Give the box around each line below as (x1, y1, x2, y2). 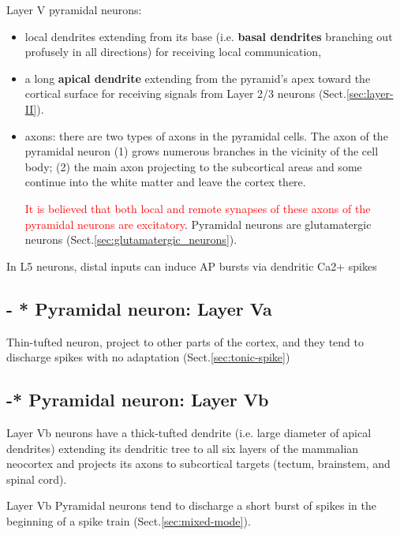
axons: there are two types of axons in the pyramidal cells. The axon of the (24, 127, 388, 144)
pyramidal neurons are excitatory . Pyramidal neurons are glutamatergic (24, 215, 372, 232)
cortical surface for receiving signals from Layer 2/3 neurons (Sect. (24, 85, 346, 102)
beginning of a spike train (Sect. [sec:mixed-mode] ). (6, 512, 251, 529)
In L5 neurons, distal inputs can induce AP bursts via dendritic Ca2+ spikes (6, 257, 377, 274)
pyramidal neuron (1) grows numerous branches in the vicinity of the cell (24, 143, 379, 159)
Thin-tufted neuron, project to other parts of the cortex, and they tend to (6, 333, 364, 350)
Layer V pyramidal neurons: (6, 2, 142, 17)
